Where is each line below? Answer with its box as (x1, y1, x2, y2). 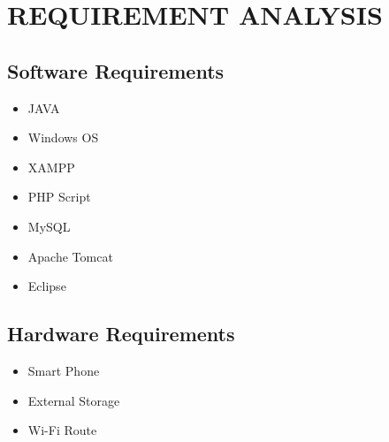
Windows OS (27, 128, 99, 147)
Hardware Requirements (7, 320, 235, 347)
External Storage (27, 391, 120, 409)
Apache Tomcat (27, 247, 113, 265)
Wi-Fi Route (27, 421, 97, 439)
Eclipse (27, 277, 66, 295)
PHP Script (27, 187, 91, 206)
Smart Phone (27, 361, 100, 379)
